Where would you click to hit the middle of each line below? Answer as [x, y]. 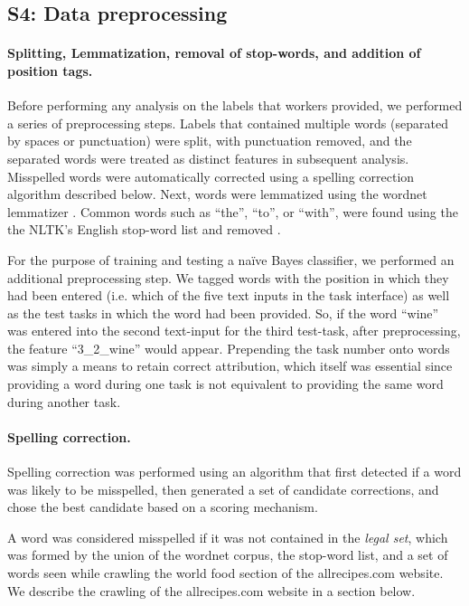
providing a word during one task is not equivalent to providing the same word [225, 384]
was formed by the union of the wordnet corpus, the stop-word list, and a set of [228, 555]
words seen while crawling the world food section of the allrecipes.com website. [225, 573]
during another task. [64, 401]
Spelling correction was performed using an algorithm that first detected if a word [234, 472]
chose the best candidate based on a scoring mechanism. [163, 507]
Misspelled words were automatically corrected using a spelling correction [211, 176]
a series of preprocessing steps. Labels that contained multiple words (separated [228, 123]
